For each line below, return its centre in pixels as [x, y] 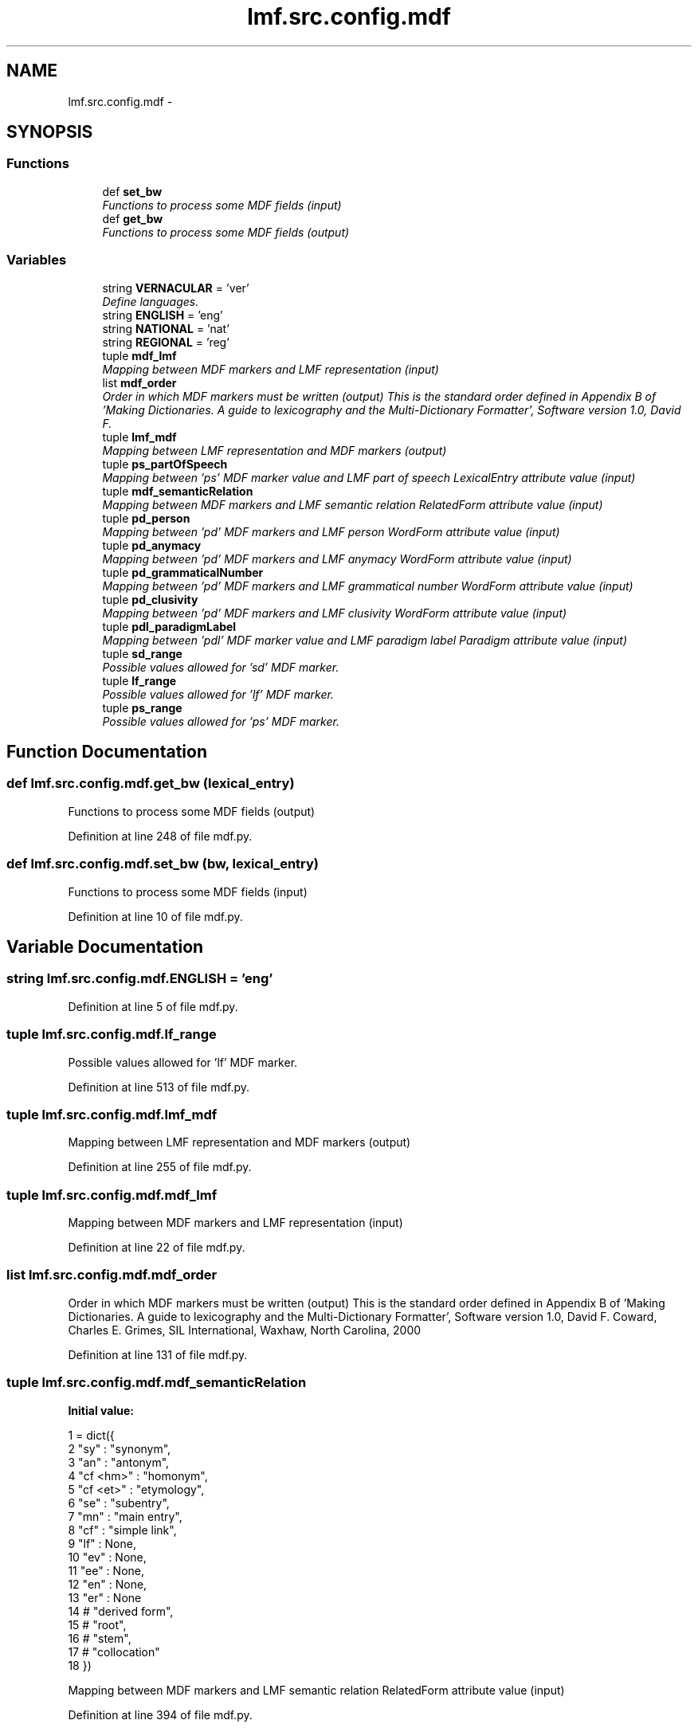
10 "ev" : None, [107, 1557]
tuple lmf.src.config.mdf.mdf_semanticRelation [157, 1383]
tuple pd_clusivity [150, 599]
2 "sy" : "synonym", [120, 1448]
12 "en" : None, [108, 1584]
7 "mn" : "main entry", [125, 1516]
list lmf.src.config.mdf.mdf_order [112, 1275]
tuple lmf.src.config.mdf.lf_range [112, 1034]
